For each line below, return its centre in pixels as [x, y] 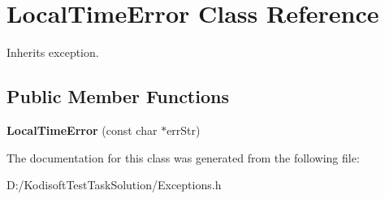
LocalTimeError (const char [82, 130]
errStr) [184, 130]
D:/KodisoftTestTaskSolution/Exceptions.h [114, 185]
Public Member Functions [118, 96]
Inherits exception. [53, 52]
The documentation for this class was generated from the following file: [183, 157]
